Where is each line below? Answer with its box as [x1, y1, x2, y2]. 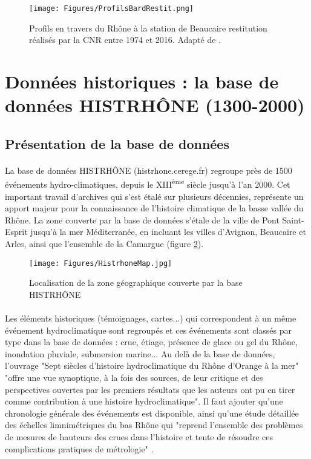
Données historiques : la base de [5, 69, 279, 94]
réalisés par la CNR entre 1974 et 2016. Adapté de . [29, 33, 221, 46]
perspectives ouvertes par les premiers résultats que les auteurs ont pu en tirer [5, 383, 295, 395]
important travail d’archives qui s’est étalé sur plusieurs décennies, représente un [5, 190, 304, 202]
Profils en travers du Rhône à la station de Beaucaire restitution [29, 21, 267, 34]
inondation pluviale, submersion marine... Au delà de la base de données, [5, 347, 275, 360]
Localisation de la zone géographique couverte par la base [29, 276, 243, 289]
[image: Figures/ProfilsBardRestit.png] [29, 4, 194, 13]
